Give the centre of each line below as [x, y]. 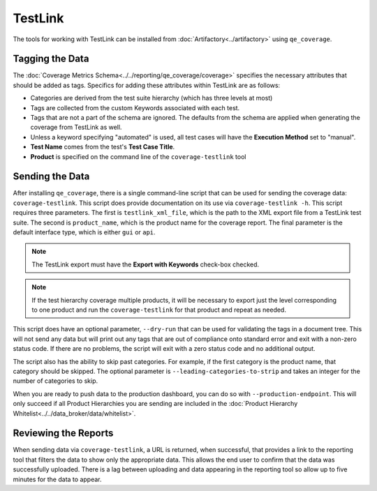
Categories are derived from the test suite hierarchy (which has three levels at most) [151, 98]
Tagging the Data [51, 59]
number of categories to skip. [55, 381]
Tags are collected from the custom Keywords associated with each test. [135, 107]
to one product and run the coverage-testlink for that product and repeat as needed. [159, 310]
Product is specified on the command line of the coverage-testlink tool [138, 156]
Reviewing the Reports [63, 433]
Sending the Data [51, 177]
